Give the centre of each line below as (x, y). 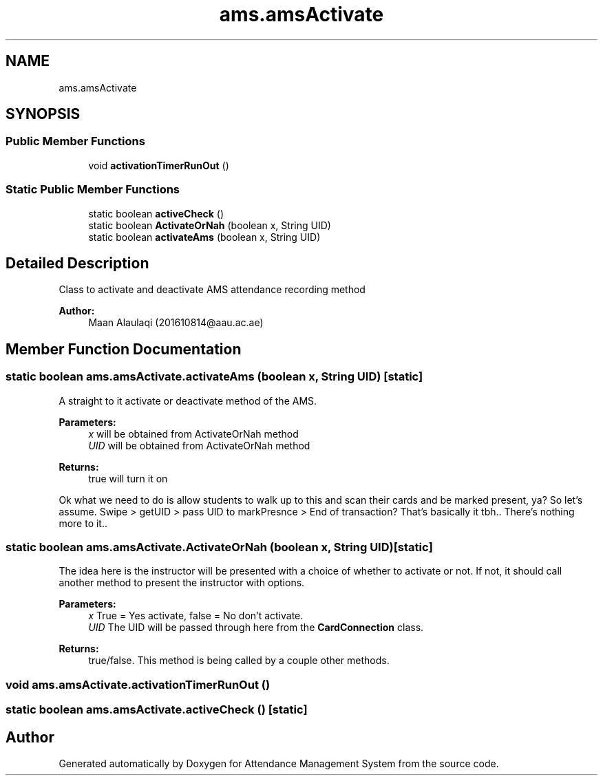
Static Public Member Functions (93, 190)
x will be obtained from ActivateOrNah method (193, 434)
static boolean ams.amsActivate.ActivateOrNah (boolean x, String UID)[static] (219, 547)
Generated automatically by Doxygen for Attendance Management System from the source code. (279, 763)
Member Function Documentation (124, 349)
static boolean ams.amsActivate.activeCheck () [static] (157, 710)
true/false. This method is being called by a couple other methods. (239, 661)
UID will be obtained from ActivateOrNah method (199, 445)
